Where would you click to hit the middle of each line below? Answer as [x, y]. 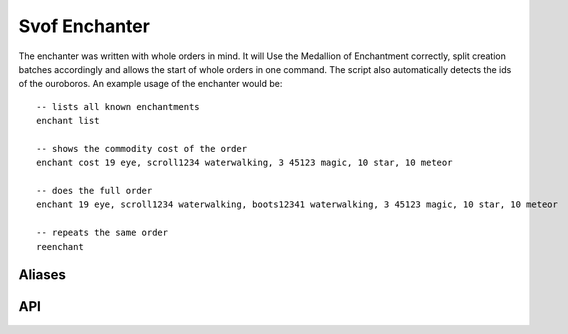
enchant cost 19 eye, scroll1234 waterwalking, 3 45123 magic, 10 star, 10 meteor [244, 163]
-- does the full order [94, 191]
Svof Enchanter [84, 26]
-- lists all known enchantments [118, 106]
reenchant [60, 246]
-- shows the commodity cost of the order [142, 148]
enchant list [68, 121]
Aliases [42, 275]
